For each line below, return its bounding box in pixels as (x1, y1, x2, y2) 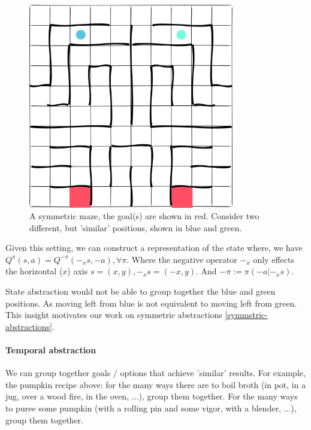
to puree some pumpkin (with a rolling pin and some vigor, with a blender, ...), (5, 402, 297, 414)
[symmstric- (225, 308, 268, 321)
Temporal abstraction (5, 344, 96, 356)
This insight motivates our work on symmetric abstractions (5, 308, 222, 321)
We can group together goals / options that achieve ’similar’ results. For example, (5, 367, 306, 379)
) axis (67, 265, 88, 277)
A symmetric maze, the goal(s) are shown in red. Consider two (29, 210, 259, 222)
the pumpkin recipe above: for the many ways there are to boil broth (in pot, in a (5, 378, 306, 390)
